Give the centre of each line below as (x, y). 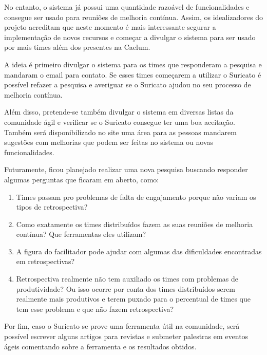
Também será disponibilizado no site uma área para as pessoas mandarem (120, 132)
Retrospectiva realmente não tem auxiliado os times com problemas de (127, 279)
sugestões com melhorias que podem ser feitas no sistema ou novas (109, 142)
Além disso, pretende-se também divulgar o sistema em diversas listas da (119, 112)
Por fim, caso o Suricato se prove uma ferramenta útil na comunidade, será (122, 326)
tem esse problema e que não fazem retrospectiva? (95, 309)
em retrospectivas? (45, 261)
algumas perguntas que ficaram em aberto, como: (82, 179)
